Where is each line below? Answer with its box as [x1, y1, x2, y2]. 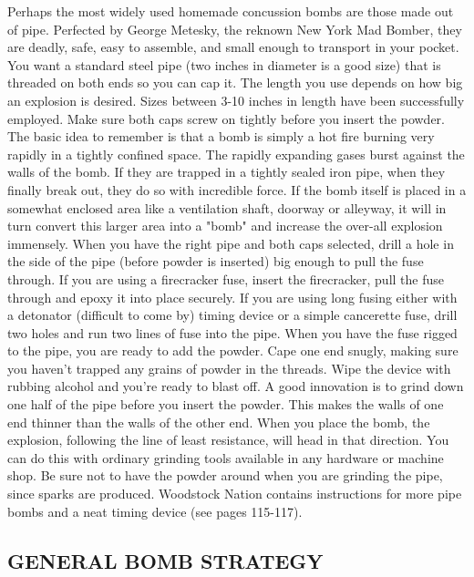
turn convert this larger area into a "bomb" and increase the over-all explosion [7, 216, 443, 235]
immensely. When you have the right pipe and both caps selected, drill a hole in [7, 233, 454, 252]
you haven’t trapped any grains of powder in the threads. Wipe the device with [7, 358, 451, 377]
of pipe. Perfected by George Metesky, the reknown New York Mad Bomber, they [7, 19, 462, 38]
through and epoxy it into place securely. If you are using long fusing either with [7, 287, 458, 306]
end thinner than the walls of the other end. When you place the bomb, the [7, 412, 430, 431]
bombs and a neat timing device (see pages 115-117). [7, 501, 303, 520]
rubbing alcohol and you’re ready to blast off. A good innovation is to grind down [7, 376, 464, 396]
